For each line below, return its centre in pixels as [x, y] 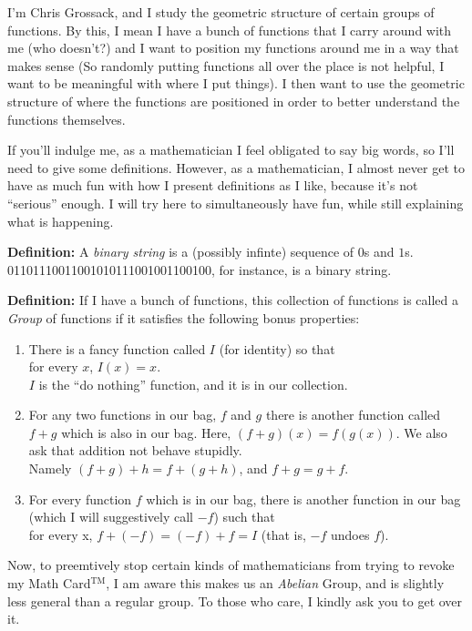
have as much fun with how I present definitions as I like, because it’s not [213, 185]
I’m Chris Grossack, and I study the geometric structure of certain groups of [221, 12]
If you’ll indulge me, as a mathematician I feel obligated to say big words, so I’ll [231, 150]
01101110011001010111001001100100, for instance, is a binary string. [200, 269]
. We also [421, 432]
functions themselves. [67, 119]
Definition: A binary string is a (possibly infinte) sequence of [181, 252]
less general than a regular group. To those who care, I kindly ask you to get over [235, 600]
